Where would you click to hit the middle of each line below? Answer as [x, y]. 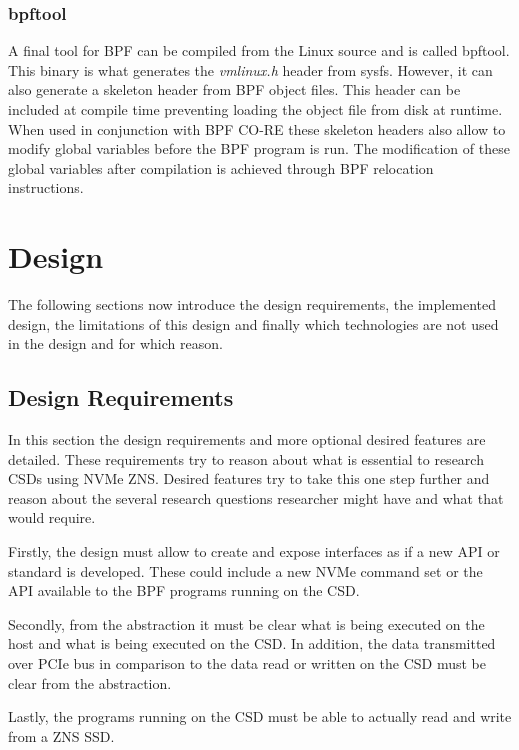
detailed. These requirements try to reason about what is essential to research [246, 458]
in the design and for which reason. [115, 343]
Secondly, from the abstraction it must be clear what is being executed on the [246, 623]
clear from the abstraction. [90, 682]
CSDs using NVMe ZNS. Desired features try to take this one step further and [249, 478]
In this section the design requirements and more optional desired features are [247, 439]
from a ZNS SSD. [61, 735]
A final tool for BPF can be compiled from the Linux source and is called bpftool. [259, 50]
